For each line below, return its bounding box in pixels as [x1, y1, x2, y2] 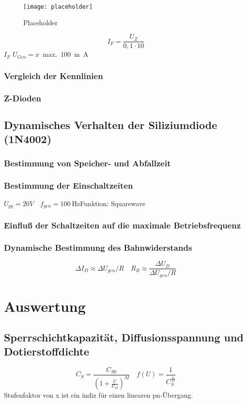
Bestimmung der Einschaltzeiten [4, 179, 133, 191]
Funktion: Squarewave [80, 198, 146, 208]
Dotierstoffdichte [4, 344, 90, 359]
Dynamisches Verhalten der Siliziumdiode [4, 117, 217, 132]
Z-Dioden [4, 92, 41, 104]
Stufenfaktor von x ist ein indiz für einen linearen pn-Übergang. [4, 390, 193, 400]
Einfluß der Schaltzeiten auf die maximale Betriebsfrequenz [4, 219, 241, 231]
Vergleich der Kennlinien [4, 69, 103, 81]
